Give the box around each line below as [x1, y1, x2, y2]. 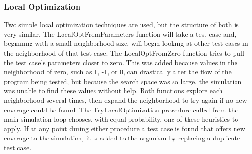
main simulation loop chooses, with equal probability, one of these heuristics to [4, 114, 238, 124]
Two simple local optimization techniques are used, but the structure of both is [4, 19, 239, 29]
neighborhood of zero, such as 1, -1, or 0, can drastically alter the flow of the [4, 67, 232, 77]
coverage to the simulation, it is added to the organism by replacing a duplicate [4, 133, 240, 143]
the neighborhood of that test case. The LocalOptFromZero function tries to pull [4, 48, 244, 57]
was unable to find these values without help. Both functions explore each [4, 85, 223, 96]
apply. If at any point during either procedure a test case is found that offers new [4, 123, 245, 133]
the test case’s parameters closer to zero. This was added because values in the [4, 57, 237, 67]
